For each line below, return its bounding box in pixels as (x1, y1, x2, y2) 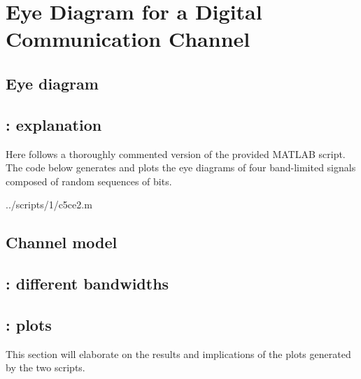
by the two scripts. (6, 360, 85, 375)
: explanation (6, 113, 102, 135)
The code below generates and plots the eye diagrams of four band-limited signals (6, 160, 356, 175)
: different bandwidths (6, 273, 169, 294)
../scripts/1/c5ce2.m (6, 197, 92, 212)
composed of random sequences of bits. (6, 173, 172, 188)
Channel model (6, 231, 118, 253)
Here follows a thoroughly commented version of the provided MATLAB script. (6, 146, 346, 161)
